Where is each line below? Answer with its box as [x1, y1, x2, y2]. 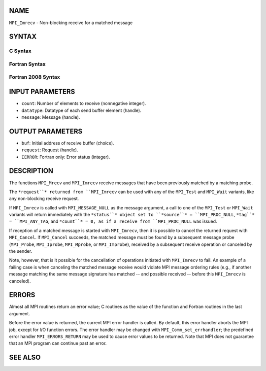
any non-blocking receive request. [9, 196, 79, 202]
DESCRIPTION [9, 167, 54, 175]
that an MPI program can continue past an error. [9, 340, 107, 346]
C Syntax [9, 47, 32, 54]
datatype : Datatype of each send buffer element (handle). [21, 107, 141, 113]
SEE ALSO [9, 353, 41, 362]
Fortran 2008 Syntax [9, 74, 60, 81]
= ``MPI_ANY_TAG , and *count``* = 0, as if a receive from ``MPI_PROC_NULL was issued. [9, 218, 217, 224]
